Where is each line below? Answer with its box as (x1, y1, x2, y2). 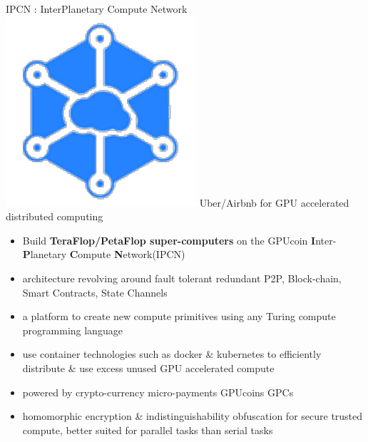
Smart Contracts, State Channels (22, 284, 168, 299)
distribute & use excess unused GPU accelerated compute (22, 360, 275, 375)
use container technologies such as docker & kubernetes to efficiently (22, 346, 322, 361)
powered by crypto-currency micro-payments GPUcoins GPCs (22, 384, 294, 399)
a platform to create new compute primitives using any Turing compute (22, 309, 336, 324)
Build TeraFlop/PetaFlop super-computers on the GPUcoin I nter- (22, 232, 337, 247)
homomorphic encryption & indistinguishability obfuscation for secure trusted (22, 408, 363, 423)
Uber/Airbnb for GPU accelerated (199, 195, 349, 210)
